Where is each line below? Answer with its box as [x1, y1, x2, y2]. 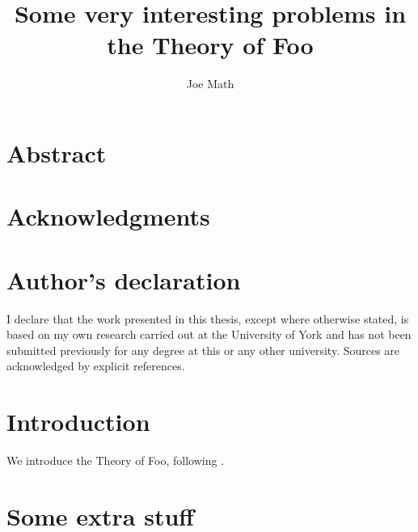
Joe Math [186, 75, 234, 92]
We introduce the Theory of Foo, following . [6, 452, 225, 469]
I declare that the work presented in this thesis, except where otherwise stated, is [6, 310, 409, 327]
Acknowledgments [6, 200, 210, 233]
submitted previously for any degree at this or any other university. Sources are [6, 341, 400, 358]
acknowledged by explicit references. [6, 357, 185, 374]
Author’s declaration [6, 263, 241, 296]
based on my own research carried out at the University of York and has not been [6, 326, 412, 343]
